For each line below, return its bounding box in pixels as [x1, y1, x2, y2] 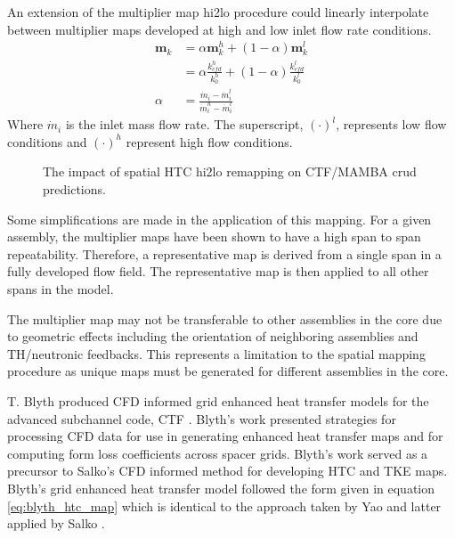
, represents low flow [336, 115, 447, 134]
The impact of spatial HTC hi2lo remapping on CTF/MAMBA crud [43, 162, 417, 181]
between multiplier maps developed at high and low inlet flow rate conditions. [7, 20, 432, 38]
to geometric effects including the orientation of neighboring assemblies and [7, 327, 418, 346]
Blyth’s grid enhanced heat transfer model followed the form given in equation [7, 478, 435, 497]
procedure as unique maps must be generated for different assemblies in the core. [7, 362, 449, 380]
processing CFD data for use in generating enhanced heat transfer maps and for [7, 427, 443, 445]
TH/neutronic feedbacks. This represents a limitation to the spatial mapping [7, 344, 426, 363]
